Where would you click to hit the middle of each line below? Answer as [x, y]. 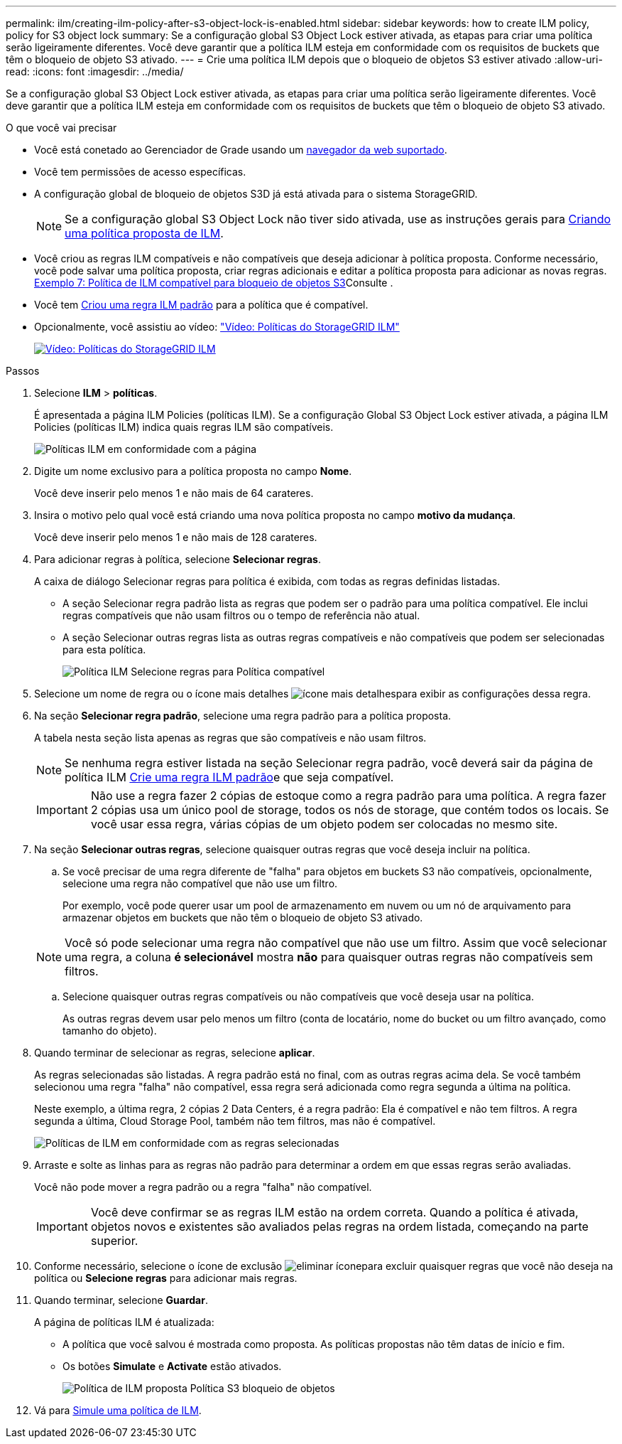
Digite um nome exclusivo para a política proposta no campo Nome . [193, 471]
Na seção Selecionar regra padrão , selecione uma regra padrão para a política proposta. [243, 716]
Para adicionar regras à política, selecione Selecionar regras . [178, 559]
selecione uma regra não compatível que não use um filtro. [200, 883]
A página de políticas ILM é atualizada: [124, 1322]
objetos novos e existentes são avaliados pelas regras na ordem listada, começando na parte [339, 1226]
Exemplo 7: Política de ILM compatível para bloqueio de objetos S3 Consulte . [214, 283]
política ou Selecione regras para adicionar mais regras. [166, 1278]
